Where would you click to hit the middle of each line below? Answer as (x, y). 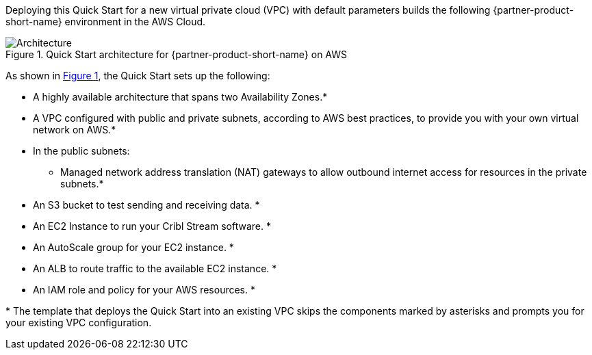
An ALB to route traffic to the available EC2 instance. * (155, 268)
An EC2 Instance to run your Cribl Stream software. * (152, 226)
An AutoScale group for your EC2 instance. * (133, 247)
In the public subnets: (81, 151)
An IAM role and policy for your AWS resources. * (144, 290)
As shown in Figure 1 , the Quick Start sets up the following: (138, 76)
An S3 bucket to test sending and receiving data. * (146, 205)
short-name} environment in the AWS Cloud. (106, 22)
